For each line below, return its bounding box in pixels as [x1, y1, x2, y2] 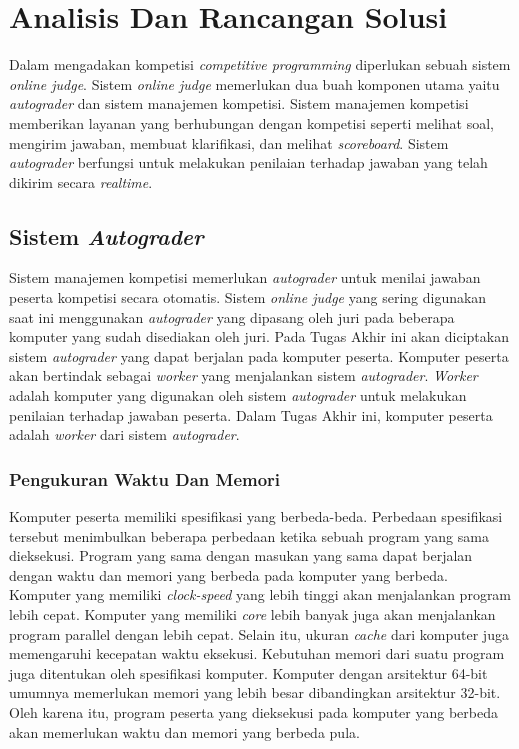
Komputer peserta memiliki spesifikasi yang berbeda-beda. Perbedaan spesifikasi [9, 506, 503, 527]
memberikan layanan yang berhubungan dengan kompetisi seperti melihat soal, [9, 112, 494, 133]
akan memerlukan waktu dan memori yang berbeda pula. [9, 721, 360, 742]
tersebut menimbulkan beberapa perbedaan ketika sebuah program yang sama [9, 525, 489, 546]
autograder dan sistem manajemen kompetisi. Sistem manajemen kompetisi [9, 93, 469, 114]
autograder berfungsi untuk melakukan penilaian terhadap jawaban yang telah [9, 152, 488, 173]
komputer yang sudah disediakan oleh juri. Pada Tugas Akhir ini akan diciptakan [9, 326, 509, 347]
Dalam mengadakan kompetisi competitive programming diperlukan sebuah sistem [9, 54, 511, 75]
